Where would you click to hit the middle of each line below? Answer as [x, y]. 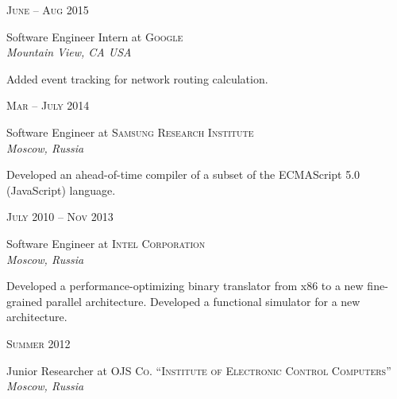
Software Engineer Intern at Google [95, 36]
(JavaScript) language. [61, 190]
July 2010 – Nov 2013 [60, 217]
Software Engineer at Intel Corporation [106, 243]
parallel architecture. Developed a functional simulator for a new [203, 301]
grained [25, 301]
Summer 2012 [39, 343]
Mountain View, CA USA [69, 52]
